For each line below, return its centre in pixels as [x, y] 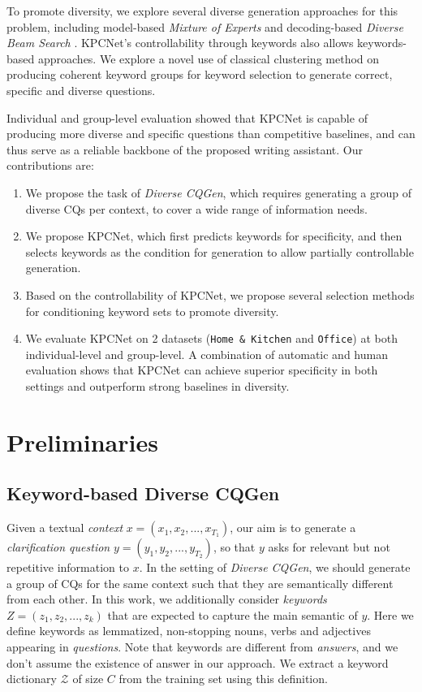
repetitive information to [68, 567]
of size [88, 679]
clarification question [58, 547]
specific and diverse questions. [81, 90]
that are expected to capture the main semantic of [233, 614]
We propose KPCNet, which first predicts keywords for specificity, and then [214, 236]
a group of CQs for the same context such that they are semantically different [200, 583]
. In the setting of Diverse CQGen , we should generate [275, 567]
